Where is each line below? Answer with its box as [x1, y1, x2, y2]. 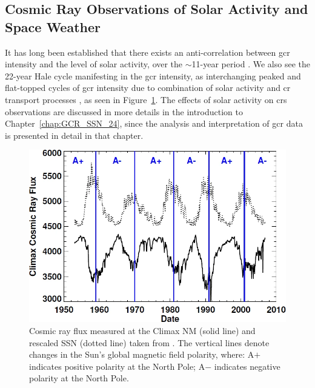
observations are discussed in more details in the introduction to [5, 105, 244, 118]
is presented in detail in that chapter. [5, 129, 144, 141]
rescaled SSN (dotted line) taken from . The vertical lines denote [29, 336, 270, 349]
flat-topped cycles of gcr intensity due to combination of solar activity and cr [5, 81, 291, 94]
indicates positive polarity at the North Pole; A [29, 360, 205, 372]
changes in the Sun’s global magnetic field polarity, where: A [29, 348, 254, 361]
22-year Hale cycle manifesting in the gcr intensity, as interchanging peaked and [5, 69, 301, 82]
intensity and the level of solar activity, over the [5, 58, 183, 70]
